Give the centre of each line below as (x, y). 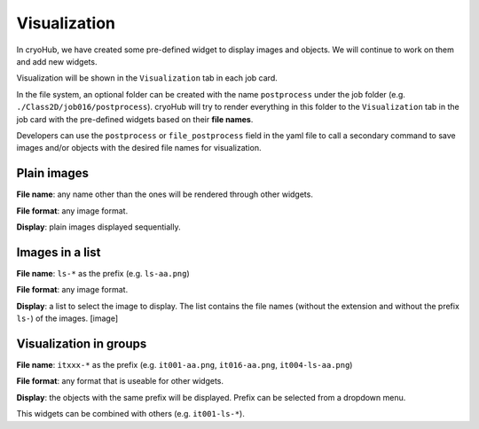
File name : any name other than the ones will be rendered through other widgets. (165, 194)
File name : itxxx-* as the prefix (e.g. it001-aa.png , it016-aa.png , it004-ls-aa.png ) (185, 364)
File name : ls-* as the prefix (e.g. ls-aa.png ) (103, 273)
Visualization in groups (82, 343)
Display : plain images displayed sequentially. (98, 227)
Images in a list (59, 252)
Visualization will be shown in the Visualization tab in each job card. (147, 78)
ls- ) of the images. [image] (67, 318)
